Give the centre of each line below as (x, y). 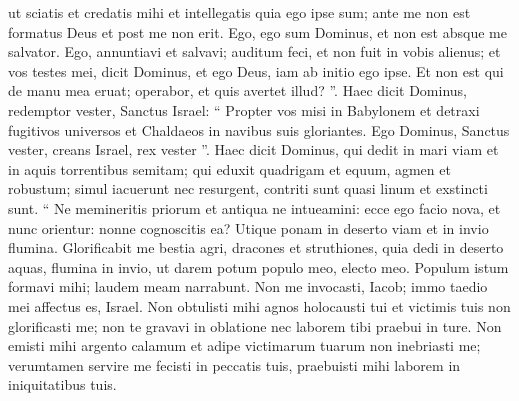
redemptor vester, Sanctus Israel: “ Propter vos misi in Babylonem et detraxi (244, 109)
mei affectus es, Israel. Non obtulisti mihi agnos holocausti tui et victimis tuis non (259, 305)
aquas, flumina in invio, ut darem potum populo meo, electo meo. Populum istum (258, 266)
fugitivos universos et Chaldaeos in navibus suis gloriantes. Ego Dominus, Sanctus (259, 129)
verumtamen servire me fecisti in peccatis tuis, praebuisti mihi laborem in (234, 364)
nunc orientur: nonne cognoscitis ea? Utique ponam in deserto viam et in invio (248, 227)
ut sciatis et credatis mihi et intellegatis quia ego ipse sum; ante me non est (239, 12)
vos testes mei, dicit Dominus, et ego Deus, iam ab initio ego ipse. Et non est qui (256, 70)
